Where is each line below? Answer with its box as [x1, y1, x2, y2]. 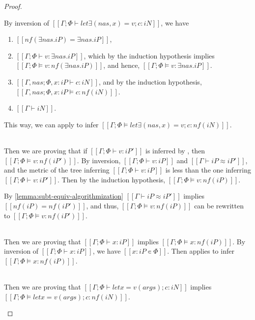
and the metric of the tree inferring [4, 165, 110, 175]
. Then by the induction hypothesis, [57, 174, 166, 184]
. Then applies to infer [167, 246, 234, 256]
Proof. [4, 1, 22, 11]
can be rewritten [194, 200, 244, 210]
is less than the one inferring [165, 165, 252, 175]
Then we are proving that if [4, 145, 87, 155]
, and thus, [86, 200, 119, 210]
